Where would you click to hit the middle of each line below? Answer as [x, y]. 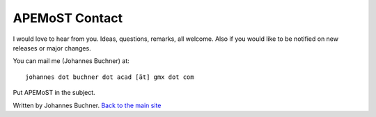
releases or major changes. [52, 48]
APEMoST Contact [68, 18]
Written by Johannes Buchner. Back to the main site [87, 105]
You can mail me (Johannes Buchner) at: [71, 61]
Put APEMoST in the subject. [54, 93]
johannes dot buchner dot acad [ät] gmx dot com [110, 77]
